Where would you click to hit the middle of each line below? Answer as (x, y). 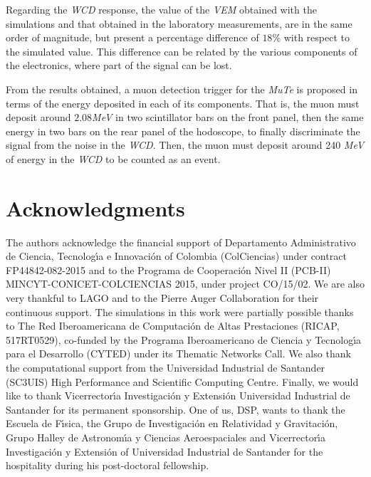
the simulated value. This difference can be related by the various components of (182, 51)
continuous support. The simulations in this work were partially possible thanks (180, 311)
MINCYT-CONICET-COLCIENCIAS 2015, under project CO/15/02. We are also (185, 284)
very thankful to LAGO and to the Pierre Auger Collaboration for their (162, 298)
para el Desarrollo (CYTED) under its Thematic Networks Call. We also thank (178, 353)
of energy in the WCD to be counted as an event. (113, 158)
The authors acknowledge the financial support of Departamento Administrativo (181, 242)
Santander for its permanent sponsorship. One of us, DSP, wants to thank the (176, 409)
